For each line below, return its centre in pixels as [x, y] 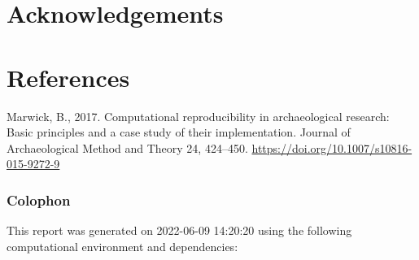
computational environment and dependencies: [122, 246]
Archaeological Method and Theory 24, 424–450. [127, 147]
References [68, 77]
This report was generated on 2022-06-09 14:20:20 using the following [179, 230]
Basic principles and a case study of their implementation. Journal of [179, 132]
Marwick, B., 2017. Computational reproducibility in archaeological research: [198, 116]
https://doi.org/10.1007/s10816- [332, 147]
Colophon [39, 199]
